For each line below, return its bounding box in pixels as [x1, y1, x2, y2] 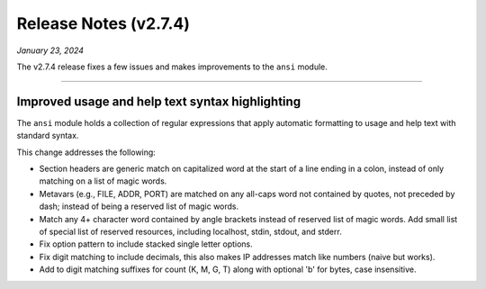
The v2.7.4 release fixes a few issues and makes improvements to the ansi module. [16, 61, 328, 72]
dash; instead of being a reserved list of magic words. [39, 201, 239, 212]
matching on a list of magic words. [39, 176, 167, 186]
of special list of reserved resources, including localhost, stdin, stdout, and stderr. [39, 226, 342, 237]
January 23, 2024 [16, 45, 85, 56]
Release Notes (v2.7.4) [16, 14, 191, 33]
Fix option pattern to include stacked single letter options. [39, 239, 254, 249]
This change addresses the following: [16, 147, 157, 158]
